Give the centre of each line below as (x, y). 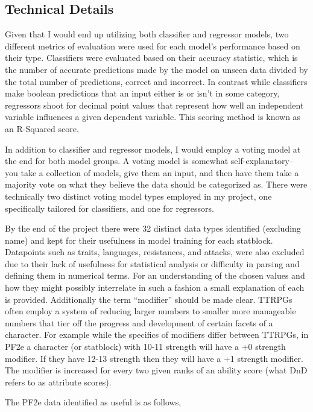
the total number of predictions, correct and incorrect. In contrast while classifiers (156, 81)
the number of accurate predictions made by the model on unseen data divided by (156, 69)
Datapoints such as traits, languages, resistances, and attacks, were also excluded (155, 252)
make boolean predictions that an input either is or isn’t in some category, (142, 93)
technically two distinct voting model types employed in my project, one (138, 196)
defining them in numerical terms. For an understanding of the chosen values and (155, 275)
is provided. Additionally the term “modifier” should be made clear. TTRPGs (149, 299)
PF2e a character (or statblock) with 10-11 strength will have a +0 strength (145, 347)
